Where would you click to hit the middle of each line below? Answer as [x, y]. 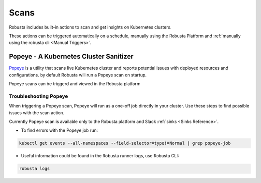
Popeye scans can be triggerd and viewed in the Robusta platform [75, 84]
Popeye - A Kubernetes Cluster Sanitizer [71, 56]
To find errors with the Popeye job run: [59, 130]
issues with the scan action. [37, 113]
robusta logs [35, 169]
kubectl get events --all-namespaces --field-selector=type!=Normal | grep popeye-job [125, 143]
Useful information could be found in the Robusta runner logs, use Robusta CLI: [100, 156]
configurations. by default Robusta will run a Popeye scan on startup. [78, 75]
